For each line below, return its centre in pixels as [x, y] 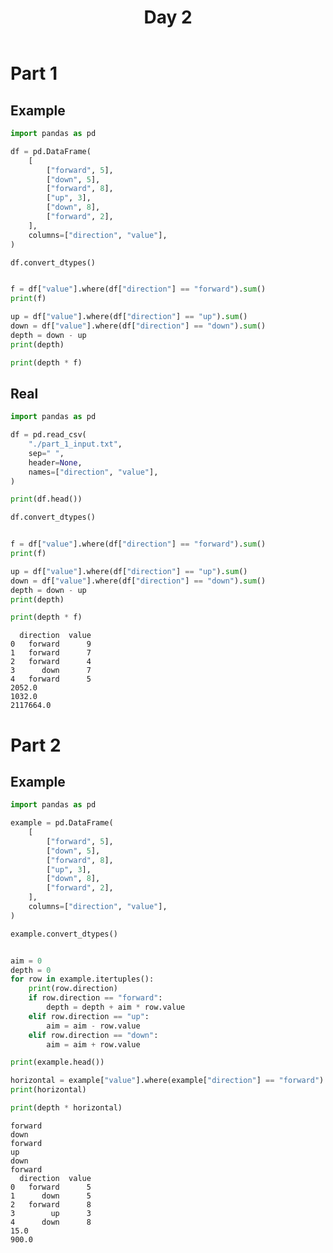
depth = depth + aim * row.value [116, 1007]
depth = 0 [31, 970]
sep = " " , [46, 453]
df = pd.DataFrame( [51, 151]
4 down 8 [51, 1222]
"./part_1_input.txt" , [75, 444]
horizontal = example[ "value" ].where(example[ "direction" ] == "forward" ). [169, 1081]
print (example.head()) [57, 1062]
